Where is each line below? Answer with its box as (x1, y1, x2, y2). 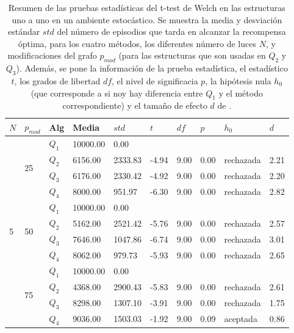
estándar (7, 25, 40, 38)
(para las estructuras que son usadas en (118, 49, 266, 62)
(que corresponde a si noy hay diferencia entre (30, 86, 203, 99)
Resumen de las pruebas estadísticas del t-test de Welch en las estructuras (8, 1, 285, 13)
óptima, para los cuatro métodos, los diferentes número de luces (18, 37, 256, 49)
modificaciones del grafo (7, 49, 97, 62)
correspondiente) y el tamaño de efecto (62, 99, 207, 112)
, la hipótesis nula (205, 74, 271, 87)
